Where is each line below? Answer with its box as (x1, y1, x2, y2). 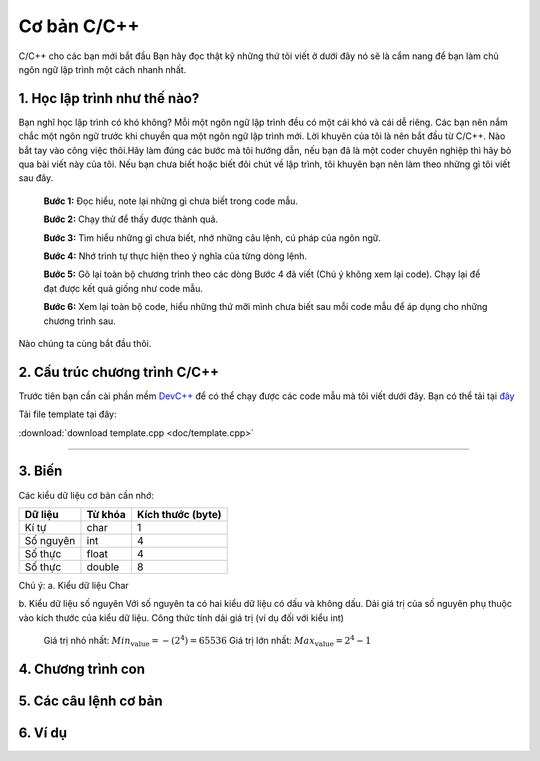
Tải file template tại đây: (18, 408, 117, 420)
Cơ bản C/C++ (18, 15, 140, 37)
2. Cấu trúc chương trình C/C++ (18, 363, 220, 380)
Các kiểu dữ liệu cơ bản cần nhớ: (18, 489, 155, 501)
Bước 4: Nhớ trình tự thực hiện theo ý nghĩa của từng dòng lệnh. (43, 250, 308, 262)
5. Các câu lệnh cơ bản (18, 692, 163, 709)
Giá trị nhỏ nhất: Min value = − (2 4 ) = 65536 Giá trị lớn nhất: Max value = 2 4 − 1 (43, 633, 372, 649)
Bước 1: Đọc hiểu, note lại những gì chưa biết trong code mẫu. (43, 195, 299, 207)
